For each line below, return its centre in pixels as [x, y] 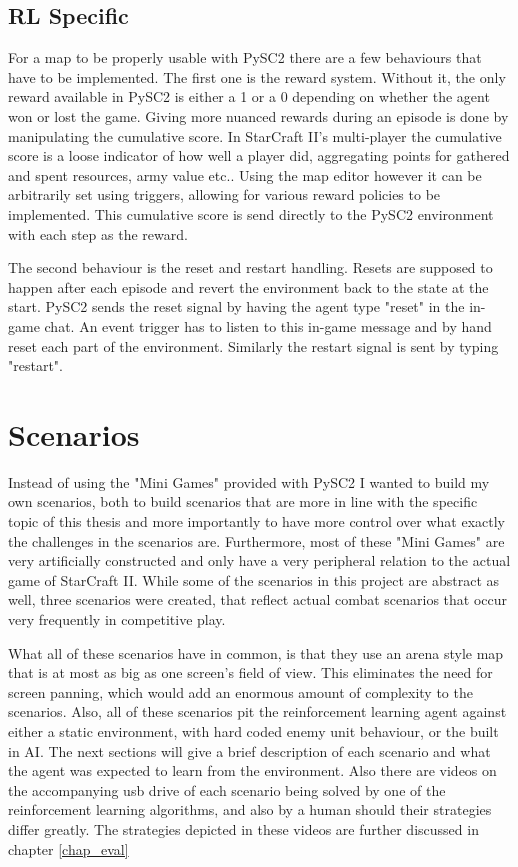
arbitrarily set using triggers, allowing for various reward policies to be [224, 194]
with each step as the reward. [98, 233]
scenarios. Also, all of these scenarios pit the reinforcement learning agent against [257, 711]
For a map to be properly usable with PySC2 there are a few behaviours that [245, 57]
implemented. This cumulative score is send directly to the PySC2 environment [251, 213]
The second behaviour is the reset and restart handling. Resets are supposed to [250, 267]
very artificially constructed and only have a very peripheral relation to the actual [259, 560]
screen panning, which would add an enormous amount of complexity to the [240, 691]
